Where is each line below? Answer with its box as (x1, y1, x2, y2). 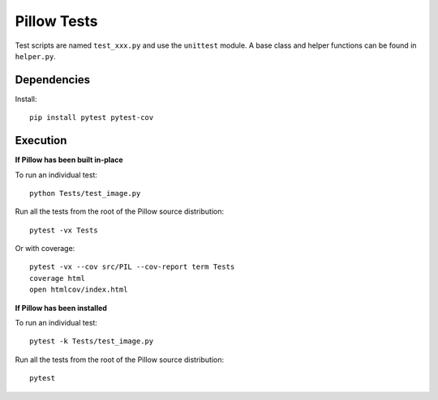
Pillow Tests (15, 12, 98, 30)
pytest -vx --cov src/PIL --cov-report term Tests (29, 262, 235, 271)
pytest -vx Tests (29, 225, 98, 235)
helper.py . (15, 51, 56, 61)
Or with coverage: (15, 244, 75, 253)
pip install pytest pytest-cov (29, 113, 154, 122)
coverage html (29, 274, 85, 283)
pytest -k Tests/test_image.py (29, 337, 154, 346)
